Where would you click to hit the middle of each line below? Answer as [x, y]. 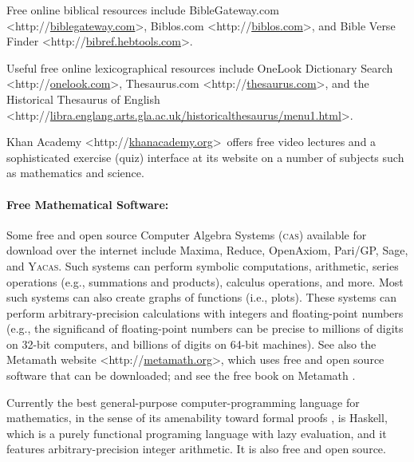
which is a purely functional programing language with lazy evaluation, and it [197, 433]
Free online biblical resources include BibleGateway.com [143, 10]
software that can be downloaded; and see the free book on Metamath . [181, 375]
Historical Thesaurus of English [83, 99]
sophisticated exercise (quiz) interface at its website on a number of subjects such [205, 157]
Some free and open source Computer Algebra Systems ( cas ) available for [187, 234]
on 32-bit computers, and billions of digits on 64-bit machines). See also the [191, 344]
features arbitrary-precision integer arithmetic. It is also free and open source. [196, 449]
